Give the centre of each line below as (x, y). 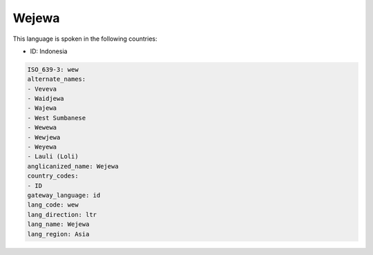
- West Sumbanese (57, 118)
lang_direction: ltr (62, 215)
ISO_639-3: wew (53, 69)
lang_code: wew (53, 205)
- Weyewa (42, 147)
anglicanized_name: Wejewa (73, 166)
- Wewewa (42, 127)
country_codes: (53, 176)
